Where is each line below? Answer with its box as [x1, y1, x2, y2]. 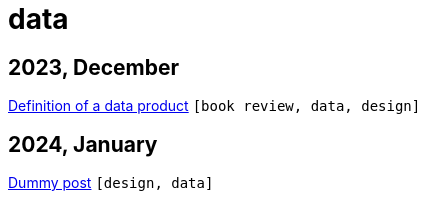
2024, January [8, 131, 158, 157]
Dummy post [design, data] [8, 174, 214, 192]
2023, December [8, 54, 180, 80]
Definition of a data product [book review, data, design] [8, 97, 421, 115]
